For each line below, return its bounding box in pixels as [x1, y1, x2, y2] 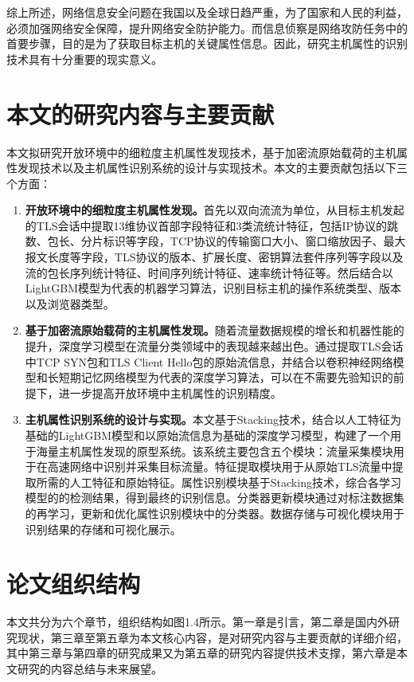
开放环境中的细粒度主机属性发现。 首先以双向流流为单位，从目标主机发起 [25, 202, 404, 218]
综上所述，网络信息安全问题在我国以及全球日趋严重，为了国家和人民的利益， [6, 4, 408, 20]
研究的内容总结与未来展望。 [17, 660, 162, 677]
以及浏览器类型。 [25, 295, 115, 312]
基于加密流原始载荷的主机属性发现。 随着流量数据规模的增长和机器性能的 [25, 322, 404, 339]
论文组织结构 [6, 567, 141, 600]
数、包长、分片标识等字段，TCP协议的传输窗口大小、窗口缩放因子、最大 [25, 233, 406, 249]
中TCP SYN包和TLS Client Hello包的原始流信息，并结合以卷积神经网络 [25, 353, 393, 370]
